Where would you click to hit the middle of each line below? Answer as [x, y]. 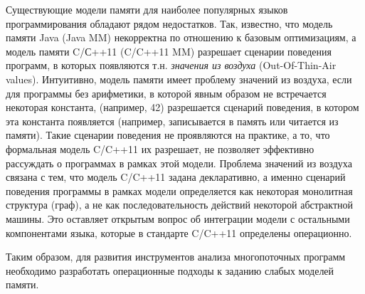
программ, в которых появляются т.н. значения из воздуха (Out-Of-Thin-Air [171, 65]
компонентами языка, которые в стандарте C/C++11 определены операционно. [179, 232]
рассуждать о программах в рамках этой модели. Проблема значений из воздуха [179, 163]
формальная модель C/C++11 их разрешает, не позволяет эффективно [160, 148]
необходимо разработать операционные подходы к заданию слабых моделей [170, 270]
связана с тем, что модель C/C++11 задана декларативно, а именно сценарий [176, 177]
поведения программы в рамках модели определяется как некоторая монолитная [179, 190]
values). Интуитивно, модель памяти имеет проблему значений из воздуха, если [179, 79]
